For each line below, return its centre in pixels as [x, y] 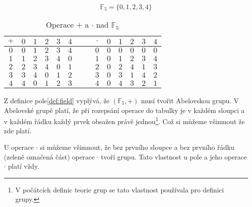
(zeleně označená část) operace [49, 156]
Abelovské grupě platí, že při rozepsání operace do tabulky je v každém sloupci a [124, 110]
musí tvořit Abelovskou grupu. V [190, 100]
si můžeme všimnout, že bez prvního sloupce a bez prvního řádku [137, 147]
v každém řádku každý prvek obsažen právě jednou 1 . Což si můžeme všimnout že [124, 120]
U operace [19, 147]
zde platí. [18, 131]
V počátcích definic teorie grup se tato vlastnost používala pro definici [119, 189]
